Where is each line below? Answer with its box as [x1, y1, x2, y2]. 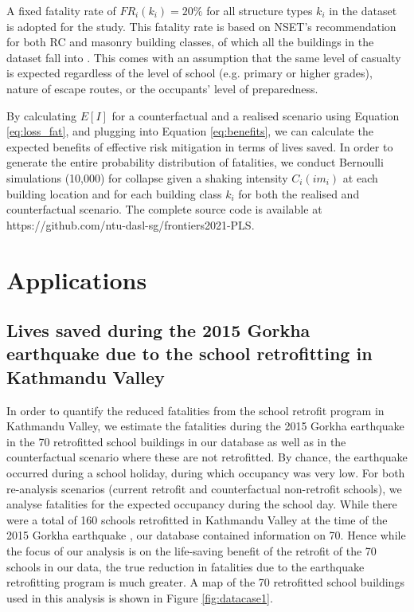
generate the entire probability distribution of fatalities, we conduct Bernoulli [6, 154, 384, 171]
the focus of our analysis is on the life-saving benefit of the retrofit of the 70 [6, 543, 377, 559]
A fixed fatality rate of [6, 2, 116, 18]
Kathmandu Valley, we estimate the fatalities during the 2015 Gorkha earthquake [6, 418, 404, 434]
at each [342, 169, 378, 186]
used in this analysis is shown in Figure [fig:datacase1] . [6, 589, 273, 606]
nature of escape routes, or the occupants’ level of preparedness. [6, 80, 318, 96]
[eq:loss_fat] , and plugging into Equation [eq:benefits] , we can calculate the [6, 123, 373, 139]
